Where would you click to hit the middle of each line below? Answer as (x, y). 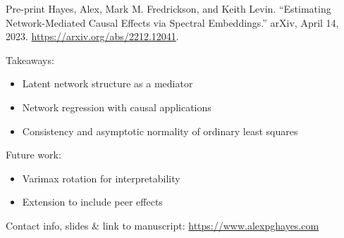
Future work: (33, 155)
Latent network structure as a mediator (107, 83)
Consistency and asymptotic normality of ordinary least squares (160, 131)
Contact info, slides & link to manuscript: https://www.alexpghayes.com (162, 225)
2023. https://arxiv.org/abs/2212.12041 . (92, 36)
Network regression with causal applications (117, 107)
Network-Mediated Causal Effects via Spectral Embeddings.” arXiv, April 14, (172, 22)
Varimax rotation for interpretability (101, 178)
